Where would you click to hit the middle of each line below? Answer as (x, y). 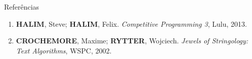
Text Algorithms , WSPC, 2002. (64, 50)
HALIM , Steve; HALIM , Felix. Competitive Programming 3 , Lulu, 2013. (131, 23)
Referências (22, 7)
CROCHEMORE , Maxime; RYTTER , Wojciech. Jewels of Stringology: (132, 41)
